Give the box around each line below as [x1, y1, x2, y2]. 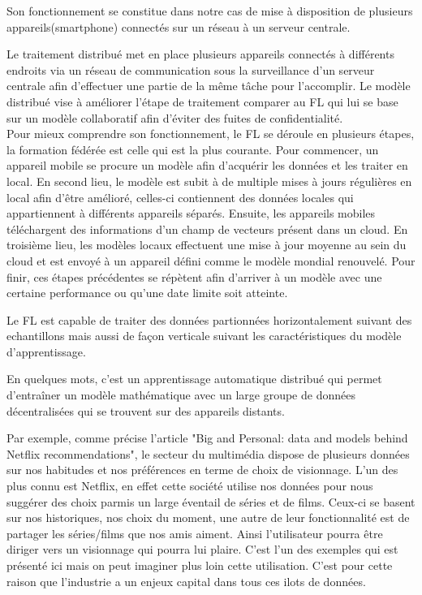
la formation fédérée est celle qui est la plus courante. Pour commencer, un [6, 140, 379, 157]
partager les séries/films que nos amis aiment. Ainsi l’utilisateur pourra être [6, 524, 383, 541]
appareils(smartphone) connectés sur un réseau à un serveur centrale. [6, 18, 351, 35]
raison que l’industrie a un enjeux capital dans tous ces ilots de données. [6, 572, 366, 589]
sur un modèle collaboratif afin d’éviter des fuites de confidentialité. [6, 109, 343, 126]
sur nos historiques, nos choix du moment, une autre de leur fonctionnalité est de [6, 509, 410, 526]
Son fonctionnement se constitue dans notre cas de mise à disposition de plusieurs [6, 2, 413, 19]
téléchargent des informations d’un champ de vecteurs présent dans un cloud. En [6, 220, 408, 237]
